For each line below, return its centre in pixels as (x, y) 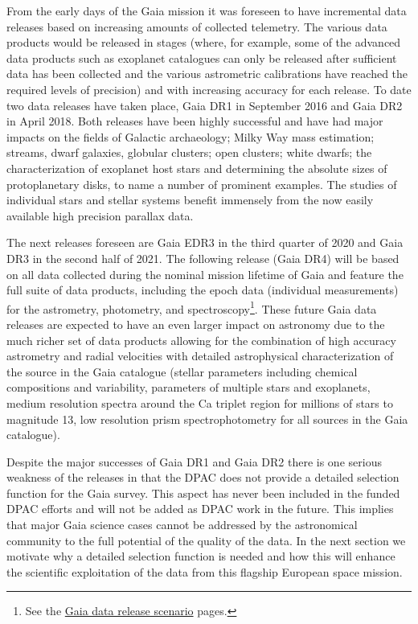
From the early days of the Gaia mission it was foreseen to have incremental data (207, 10)
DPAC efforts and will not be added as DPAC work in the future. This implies (200, 509)
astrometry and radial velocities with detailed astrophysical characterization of (200, 356)
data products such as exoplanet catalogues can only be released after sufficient (202, 57)
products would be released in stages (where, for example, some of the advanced (204, 42)
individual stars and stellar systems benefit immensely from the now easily (190, 200)
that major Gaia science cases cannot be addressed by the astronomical (182, 525)
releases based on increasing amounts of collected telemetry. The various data (197, 26)
